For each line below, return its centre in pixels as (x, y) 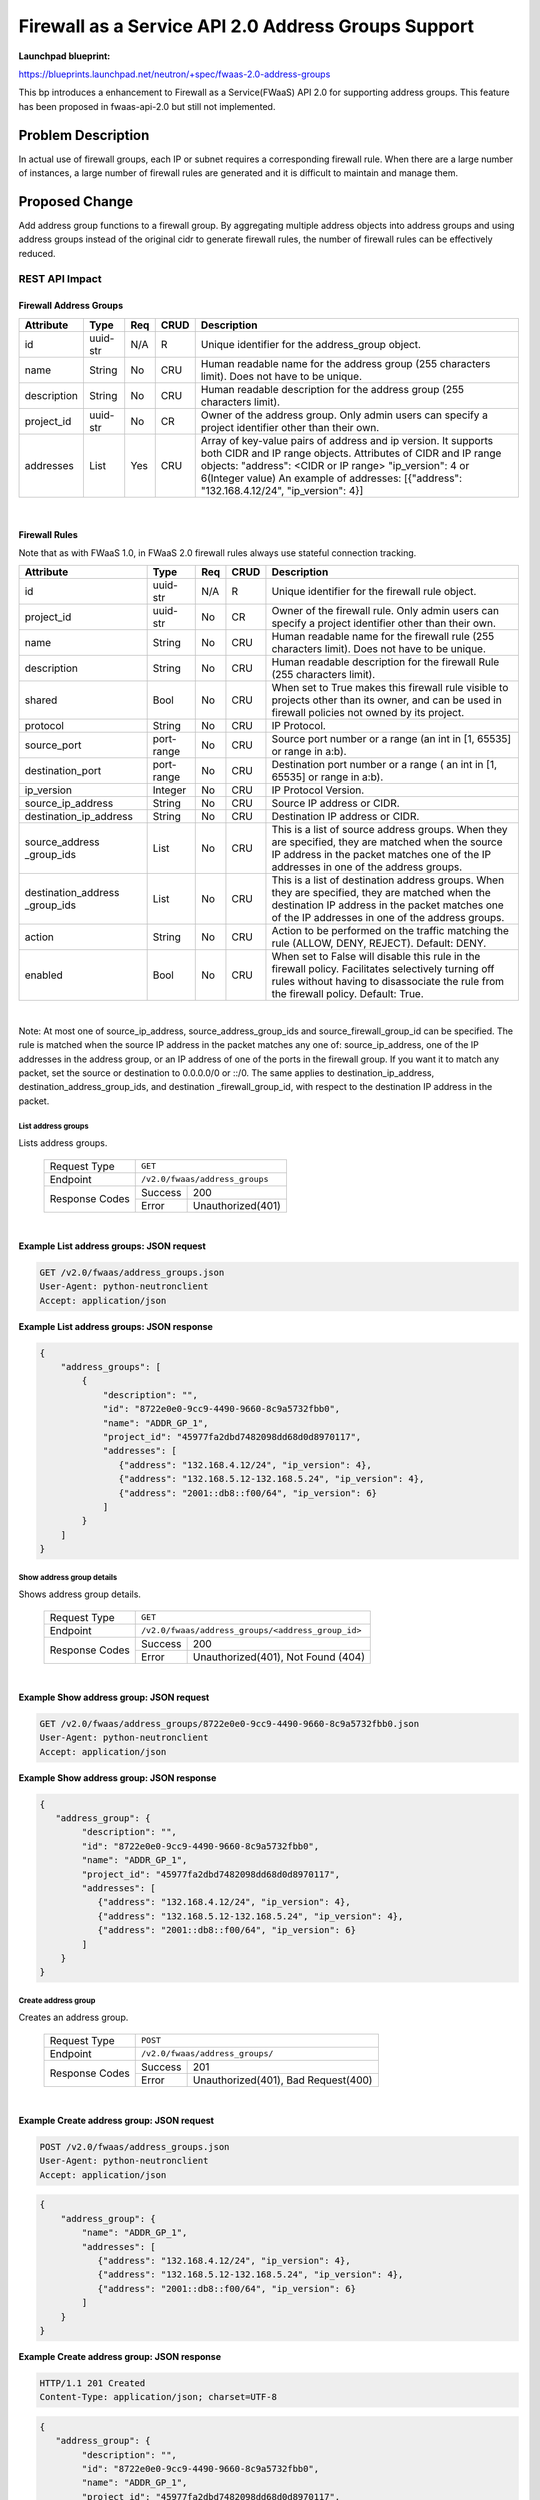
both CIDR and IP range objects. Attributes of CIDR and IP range (351, 453)
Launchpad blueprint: (64, 56)
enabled (44, 975)
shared (41, 700)
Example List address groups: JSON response (116, 1326)
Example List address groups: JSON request (112, 1246)
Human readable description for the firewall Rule (385, 662)
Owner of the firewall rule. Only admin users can (385, 611)
